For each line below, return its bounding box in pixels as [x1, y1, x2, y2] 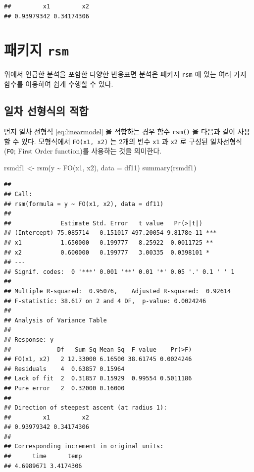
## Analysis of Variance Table [4, 316, 107, 324]
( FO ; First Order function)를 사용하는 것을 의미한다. [4, 146, 162, 156]
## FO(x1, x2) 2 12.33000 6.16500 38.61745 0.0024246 [4, 356, 192, 363]
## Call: [4, 191, 33, 198]
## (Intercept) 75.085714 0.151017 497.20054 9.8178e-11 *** [4, 229, 217, 237]
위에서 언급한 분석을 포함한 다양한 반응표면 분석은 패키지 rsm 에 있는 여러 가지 [4, 69, 247, 79]
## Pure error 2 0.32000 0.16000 [4, 384, 125, 392]
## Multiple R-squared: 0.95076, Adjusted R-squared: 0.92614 [4, 287, 231, 295]
